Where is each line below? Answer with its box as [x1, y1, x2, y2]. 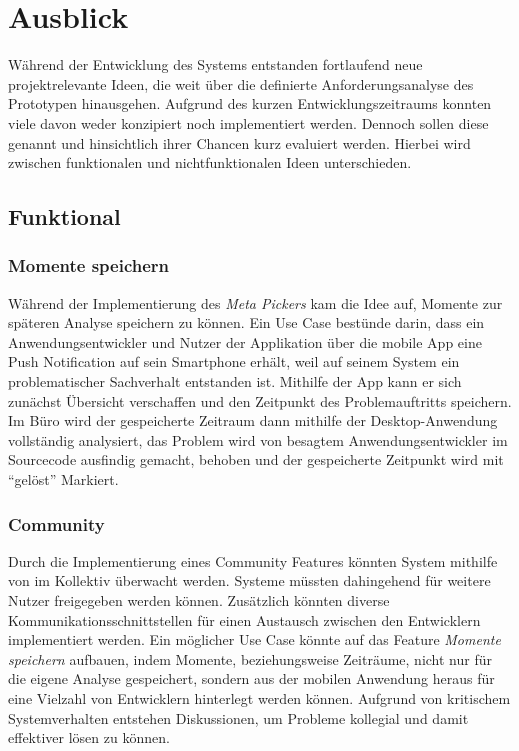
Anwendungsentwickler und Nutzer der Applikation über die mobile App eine [8, 331, 482, 352]
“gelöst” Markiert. [8, 469, 119, 490]
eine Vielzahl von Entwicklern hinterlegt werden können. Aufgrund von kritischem [8, 688, 511, 708]
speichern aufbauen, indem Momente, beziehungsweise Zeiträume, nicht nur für [8, 648, 492, 669]
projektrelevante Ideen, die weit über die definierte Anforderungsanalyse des [8, 73, 474, 94]
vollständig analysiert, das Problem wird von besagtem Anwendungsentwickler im [8, 429, 508, 450]
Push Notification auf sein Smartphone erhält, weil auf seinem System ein [8, 351, 460, 372]
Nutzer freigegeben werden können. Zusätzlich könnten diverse [8, 590, 390, 611]
